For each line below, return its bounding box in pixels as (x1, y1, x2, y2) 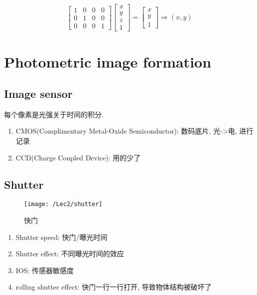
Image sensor (4, 85, 73, 101)
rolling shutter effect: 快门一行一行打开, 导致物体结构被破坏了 (15, 282, 212, 292)
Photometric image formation (4, 52, 212, 72)
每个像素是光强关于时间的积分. (4, 109, 104, 119)
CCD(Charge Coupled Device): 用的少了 (15, 152, 141, 162)
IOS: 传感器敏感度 (15, 265, 74, 275)
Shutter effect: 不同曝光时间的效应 (15, 248, 124, 259)
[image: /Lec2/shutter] (24, 201, 103, 208)
